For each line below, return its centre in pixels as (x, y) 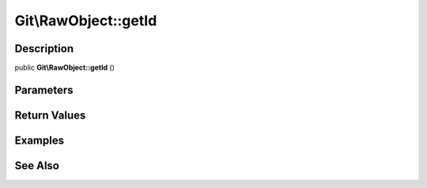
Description (44, 49)
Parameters (44, 90)
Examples (40, 140)
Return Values (50, 115)
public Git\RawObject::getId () (64, 68)
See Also (37, 165)
